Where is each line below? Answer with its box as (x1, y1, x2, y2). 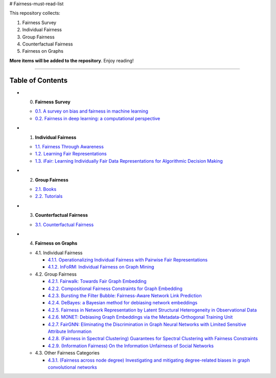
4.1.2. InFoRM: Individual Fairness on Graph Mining (48, 264, 154, 270)
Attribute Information (48, 328, 92, 335)
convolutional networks (48, 364, 97, 370)
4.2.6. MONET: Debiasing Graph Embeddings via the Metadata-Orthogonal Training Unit (48, 314, 233, 320)
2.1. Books (35, 186, 57, 192)
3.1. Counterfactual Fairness (35, 221, 94, 228)
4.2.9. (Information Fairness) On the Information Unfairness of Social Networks (48, 343, 214, 349)
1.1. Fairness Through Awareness (35, 143, 104, 149)
